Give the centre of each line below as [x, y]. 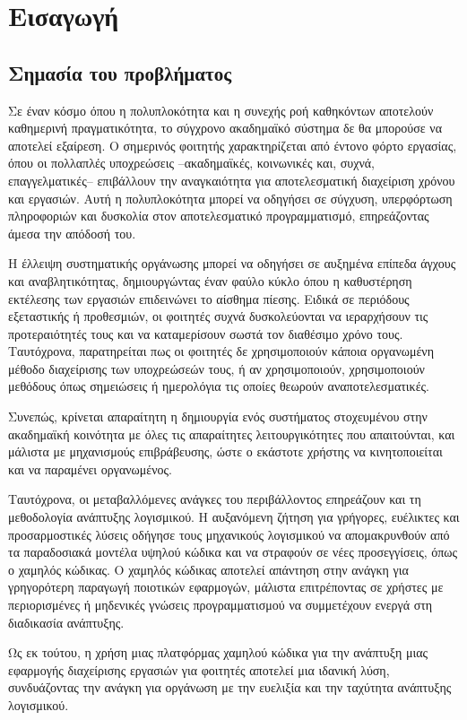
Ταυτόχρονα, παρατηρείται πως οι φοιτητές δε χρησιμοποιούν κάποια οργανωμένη [221, 351]
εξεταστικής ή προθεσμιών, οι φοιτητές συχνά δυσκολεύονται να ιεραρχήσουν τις [218, 316]
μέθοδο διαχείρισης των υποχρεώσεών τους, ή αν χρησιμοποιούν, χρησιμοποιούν [216, 368]
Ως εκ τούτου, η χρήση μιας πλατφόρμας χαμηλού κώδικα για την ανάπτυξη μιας [218, 652]
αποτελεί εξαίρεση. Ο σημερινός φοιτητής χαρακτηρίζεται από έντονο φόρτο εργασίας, [233, 145]
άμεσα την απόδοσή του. [72, 233]
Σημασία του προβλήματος [120, 72]
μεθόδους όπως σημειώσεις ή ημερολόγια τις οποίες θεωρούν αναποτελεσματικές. [219, 386]
